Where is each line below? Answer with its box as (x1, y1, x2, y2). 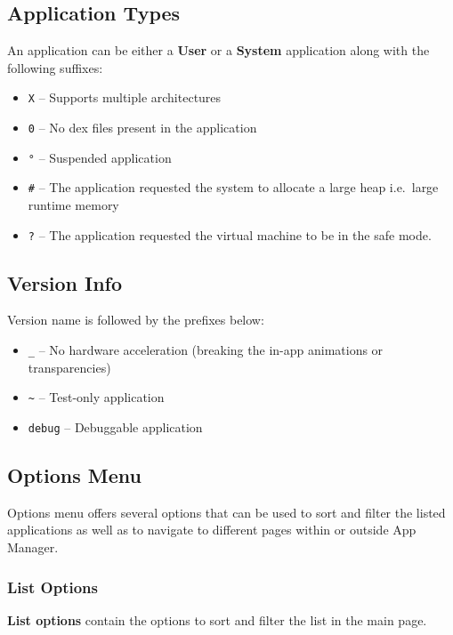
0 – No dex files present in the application (28, 118, 257, 137)
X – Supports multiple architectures (28, 88, 222, 107)
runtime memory (28, 196, 119, 214)
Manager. (7, 538, 59, 557)
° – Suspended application (28, 148, 172, 166)
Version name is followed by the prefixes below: (7, 310, 264, 329)
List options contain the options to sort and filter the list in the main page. (7, 610, 427, 629)
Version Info (7, 269, 123, 296)
